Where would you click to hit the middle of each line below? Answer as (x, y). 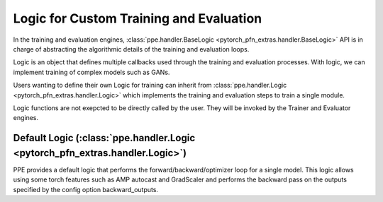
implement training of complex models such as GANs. (91, 72)
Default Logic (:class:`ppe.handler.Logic (104, 138)
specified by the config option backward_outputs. (86, 189)
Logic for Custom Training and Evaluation (138, 18)
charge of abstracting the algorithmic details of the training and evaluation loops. (131, 49)
